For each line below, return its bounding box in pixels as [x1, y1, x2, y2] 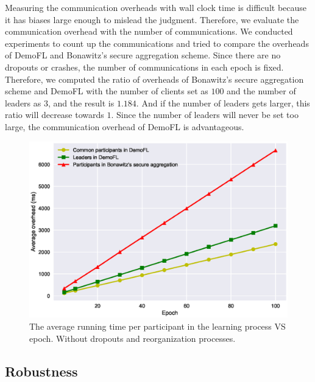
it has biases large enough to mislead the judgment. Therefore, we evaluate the [5, 13, 299, 26]
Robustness [5, 361, 78, 380]
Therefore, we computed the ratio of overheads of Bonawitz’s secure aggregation [5, 72, 304, 85]
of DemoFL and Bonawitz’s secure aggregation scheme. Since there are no [5, 49, 281, 61]
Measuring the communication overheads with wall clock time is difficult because [5, 1, 307, 13]
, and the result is [48, 96, 115, 109]
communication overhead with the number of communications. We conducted [5, 25, 293, 38]
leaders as [5, 96, 41, 109]
